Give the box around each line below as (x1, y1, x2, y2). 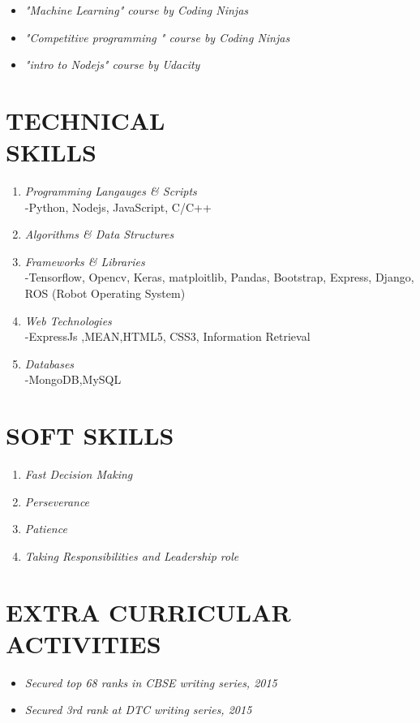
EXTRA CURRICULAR (6, 595, 291, 628)
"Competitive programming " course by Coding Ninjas (24, 28, 290, 45)
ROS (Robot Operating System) (24, 285, 186, 302)
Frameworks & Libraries (24, 252, 145, 269)
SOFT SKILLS (6, 419, 174, 452)
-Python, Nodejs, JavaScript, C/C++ (24, 198, 212, 215)
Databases (24, 355, 75, 372)
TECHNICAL (6, 103, 165, 136)
